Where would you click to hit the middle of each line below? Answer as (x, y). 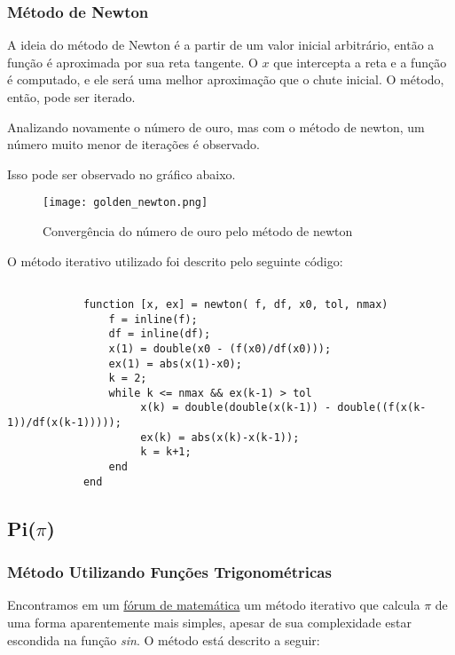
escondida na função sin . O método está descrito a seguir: (164, 639)
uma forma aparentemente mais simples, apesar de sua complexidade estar (209, 622)
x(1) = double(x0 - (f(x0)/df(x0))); (220, 348)
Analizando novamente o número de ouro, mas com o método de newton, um (216, 126)
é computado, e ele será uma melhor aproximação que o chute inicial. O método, (226, 79)
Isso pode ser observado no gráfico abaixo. (122, 174)
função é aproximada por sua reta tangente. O (133, 62)
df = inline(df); (160, 334)
